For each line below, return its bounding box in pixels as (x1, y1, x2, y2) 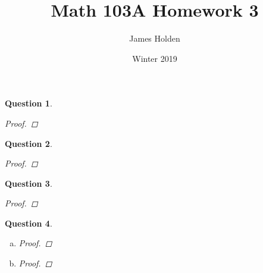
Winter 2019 (132, 52, 177, 64)
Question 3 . (5, 177, 52, 189)
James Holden (129, 32, 180, 45)
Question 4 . (5, 216, 52, 229)
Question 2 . (5, 137, 52, 149)
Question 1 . (5, 97, 52, 109)
